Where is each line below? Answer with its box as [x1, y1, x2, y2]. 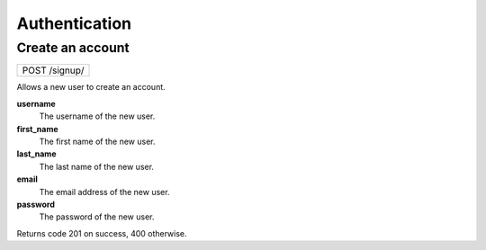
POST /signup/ [22, 64, 85, 76]
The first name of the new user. [39, 136, 156, 147]
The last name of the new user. [39, 161, 155, 172]
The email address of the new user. [39, 186, 170, 197]
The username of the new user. [39, 111, 156, 121]
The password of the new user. [39, 211, 155, 222]
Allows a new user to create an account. [16, 82, 166, 93]
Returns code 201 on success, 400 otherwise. [16, 228, 188, 238]
